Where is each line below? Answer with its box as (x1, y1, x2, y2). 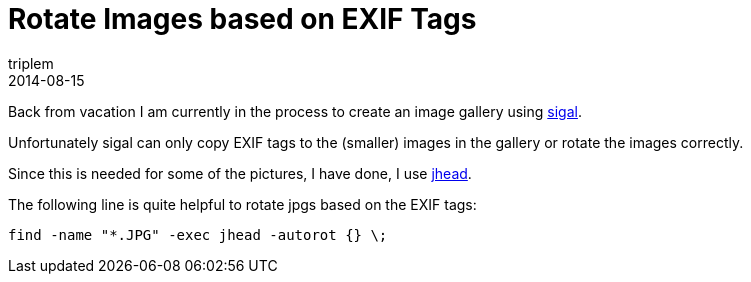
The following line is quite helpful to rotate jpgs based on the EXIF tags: (8, 195, 477, 213)
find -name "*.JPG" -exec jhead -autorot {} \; (8, 226, 388, 243)
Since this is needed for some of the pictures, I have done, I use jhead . (8, 164, 472, 182)
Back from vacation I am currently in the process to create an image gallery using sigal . (8, 102, 582, 120)
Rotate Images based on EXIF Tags (8, 2, 477, 36)
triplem (8, 54, 54, 72)
